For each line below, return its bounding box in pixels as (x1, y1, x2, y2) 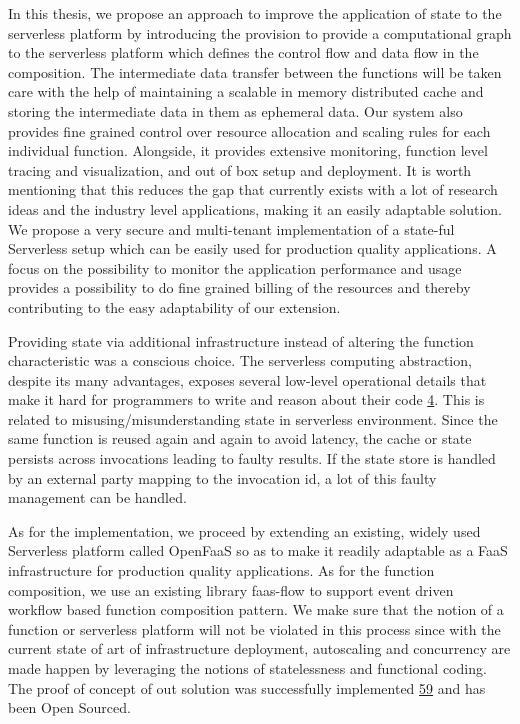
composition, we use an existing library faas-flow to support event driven (8, 579, 454, 600)
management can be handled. (8, 487, 187, 508)
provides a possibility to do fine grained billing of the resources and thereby (8, 277, 471, 298)
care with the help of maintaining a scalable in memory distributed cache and (8, 81, 484, 102)
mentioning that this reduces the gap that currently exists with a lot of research (8, 179, 498, 200)
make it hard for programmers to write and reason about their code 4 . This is (8, 389, 485, 410)
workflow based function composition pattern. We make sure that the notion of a (8, 599, 504, 620)
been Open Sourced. (8, 697, 131, 718)
